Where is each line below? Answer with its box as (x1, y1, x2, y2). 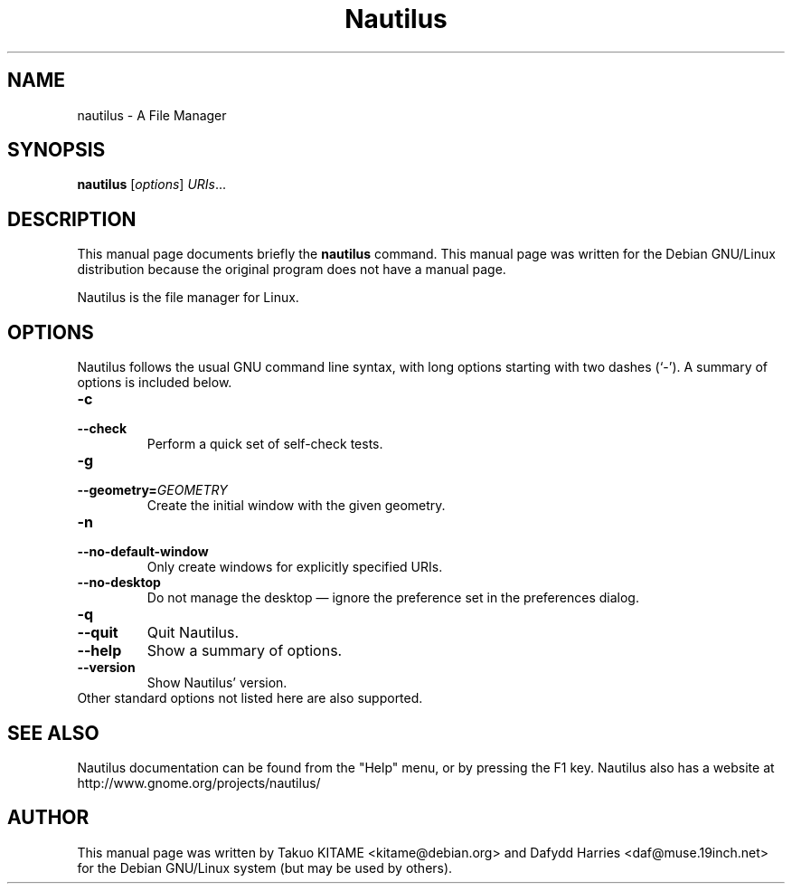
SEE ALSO (7, 721, 99, 744)
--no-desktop (77, 574, 161, 591)
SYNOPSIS (7, 138, 106, 162)
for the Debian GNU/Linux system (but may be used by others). (77, 859, 453, 876)
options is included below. (77, 374, 232, 391)
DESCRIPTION (7, 207, 137, 231)
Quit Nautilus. (146, 623, 240, 642)
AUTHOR (7, 806, 90, 829)
